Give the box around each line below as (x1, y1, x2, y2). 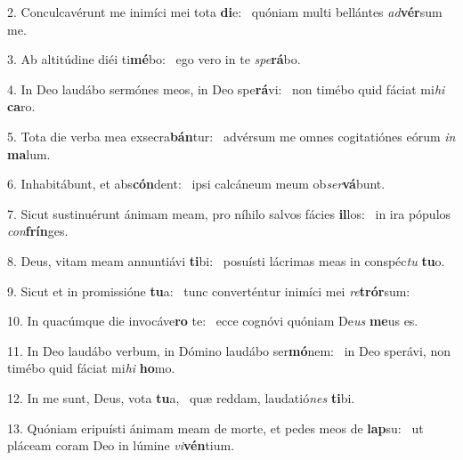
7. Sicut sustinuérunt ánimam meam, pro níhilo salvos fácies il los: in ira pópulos (7, 204, 451, 222)
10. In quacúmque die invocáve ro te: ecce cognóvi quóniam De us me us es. (7, 311, 418, 330)
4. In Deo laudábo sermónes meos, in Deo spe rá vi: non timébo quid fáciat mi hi (7, 79, 445, 98)
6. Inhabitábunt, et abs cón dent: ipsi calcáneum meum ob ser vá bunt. (7, 174, 386, 193)
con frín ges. (7, 222, 69, 240)
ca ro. (7, 97, 36, 116)
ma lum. (7, 144, 51, 163)
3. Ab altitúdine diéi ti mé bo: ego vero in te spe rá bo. (7, 50, 301, 69)
